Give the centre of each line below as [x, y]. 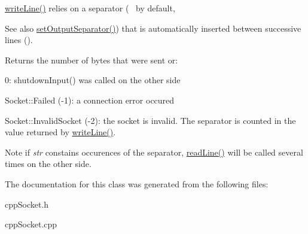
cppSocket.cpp [31, 224]
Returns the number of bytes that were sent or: [92, 60]
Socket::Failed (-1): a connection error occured [90, 100]
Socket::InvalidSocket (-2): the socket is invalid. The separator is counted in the [150, 120]
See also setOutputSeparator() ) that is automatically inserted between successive [153, 28]
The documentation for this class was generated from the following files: [137, 183]
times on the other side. [48, 164]
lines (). [19, 40]
